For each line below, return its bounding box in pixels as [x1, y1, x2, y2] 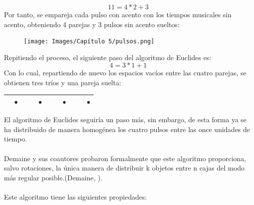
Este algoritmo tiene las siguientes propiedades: [4, 191, 147, 202]
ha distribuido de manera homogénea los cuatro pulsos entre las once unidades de [4, 124, 250, 134]
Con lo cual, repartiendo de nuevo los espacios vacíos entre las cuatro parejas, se [4, 68, 247, 78]
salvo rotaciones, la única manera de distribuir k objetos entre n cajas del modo [4, 163, 245, 173]
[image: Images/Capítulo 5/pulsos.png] [24, 38, 154, 45]
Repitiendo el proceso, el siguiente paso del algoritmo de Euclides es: [4, 52, 212, 62]
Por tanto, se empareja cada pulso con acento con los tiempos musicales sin [4, 9, 232, 19]
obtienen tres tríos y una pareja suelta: [4, 77, 121, 88]
